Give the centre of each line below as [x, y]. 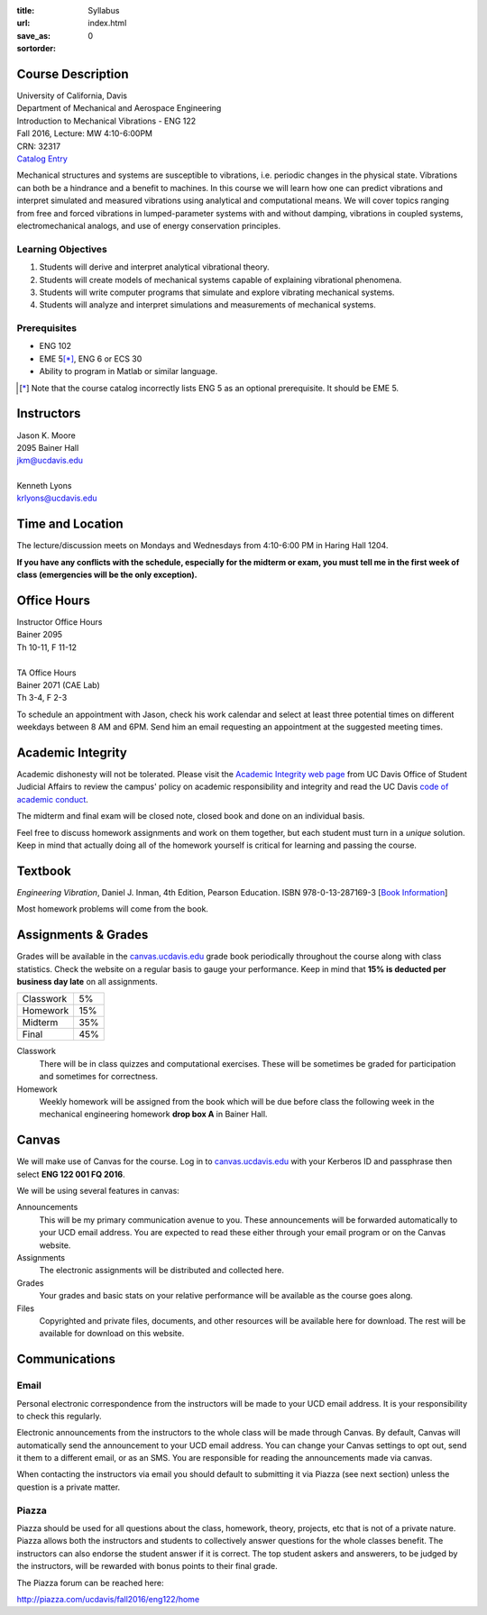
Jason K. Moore [46, 435]
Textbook [44, 871]
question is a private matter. [69, 1487]
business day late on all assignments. [87, 982]
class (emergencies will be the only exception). [107, 575]
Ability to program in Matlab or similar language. [129, 372]
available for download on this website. [112, 1334]
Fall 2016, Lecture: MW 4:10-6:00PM [85, 133]
